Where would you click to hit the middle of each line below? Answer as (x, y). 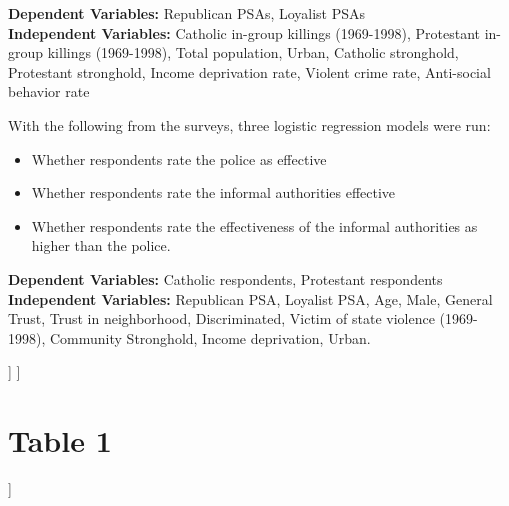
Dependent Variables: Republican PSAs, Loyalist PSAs (187, 13)
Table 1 (60, 440)
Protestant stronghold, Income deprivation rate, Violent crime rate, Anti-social (249, 71)
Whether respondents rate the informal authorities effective (213, 192)
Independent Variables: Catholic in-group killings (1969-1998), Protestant (244, 32)
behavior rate (49, 91)
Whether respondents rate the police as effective (179, 158)
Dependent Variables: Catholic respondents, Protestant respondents (225, 278)
